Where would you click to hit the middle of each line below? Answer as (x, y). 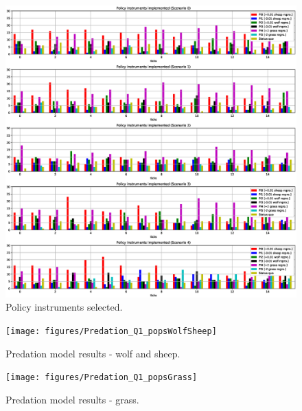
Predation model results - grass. (72, 399)
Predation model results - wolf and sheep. (93, 353)
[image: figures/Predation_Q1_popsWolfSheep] (111, 332)
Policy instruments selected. (64, 307)
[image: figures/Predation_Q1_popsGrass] (102, 378)
